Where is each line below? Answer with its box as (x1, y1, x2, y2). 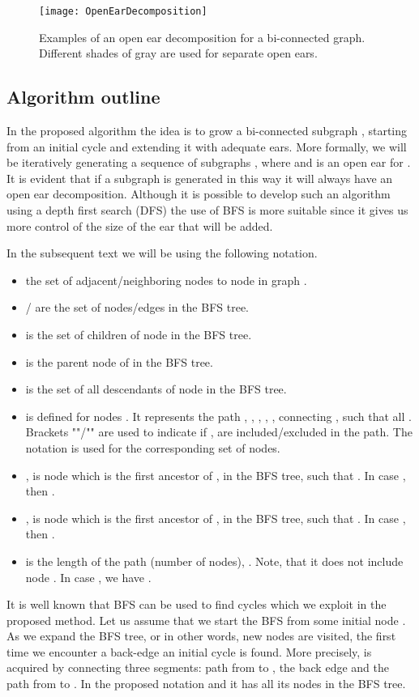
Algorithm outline (6, 84, 160, 109)
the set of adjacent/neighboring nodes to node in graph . (25, 271, 307, 288)
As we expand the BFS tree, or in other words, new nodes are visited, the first (6, 627, 396, 644)
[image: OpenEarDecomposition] (39, 6, 207, 17)
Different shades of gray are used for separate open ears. (39, 45, 318, 62)
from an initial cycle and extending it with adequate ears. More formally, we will (6, 138, 407, 155)
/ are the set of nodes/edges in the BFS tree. (25, 299, 250, 316)
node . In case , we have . (25, 568, 152, 585)
